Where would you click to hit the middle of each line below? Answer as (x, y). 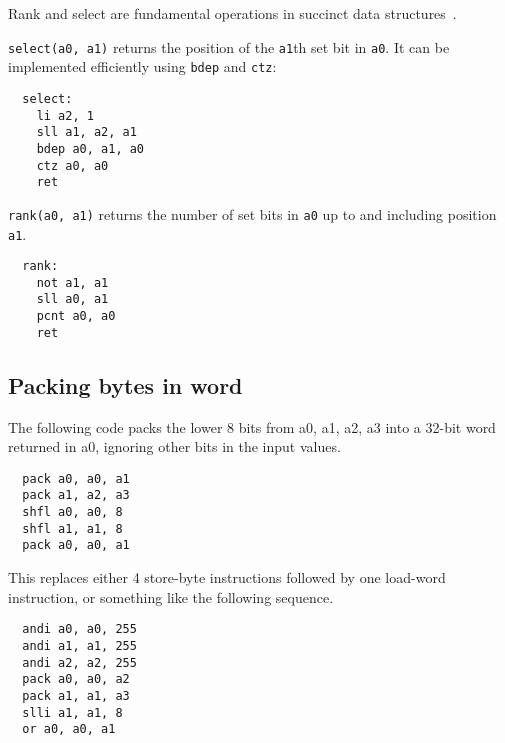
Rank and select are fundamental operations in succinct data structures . (232, 13)
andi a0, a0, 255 (79, 629)
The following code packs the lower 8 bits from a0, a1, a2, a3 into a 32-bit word (252, 426)
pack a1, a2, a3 (76, 495)
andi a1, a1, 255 (79, 645)
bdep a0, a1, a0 (90, 148)
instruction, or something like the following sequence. (171, 596)
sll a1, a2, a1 (86, 132)
